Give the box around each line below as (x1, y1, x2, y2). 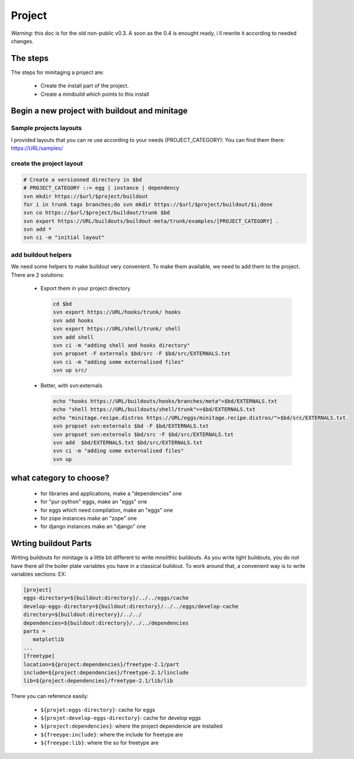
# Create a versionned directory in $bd (23, 176, 142, 183)
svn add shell (53, 334, 94, 340)
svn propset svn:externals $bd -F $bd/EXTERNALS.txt (53, 423, 209, 429)
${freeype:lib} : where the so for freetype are (40, 739, 159, 747)
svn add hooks (53, 317, 94, 324)
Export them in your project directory (40, 285, 131, 292)
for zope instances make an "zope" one (40, 515, 137, 522)
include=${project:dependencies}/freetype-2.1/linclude (23, 669, 189, 676)
